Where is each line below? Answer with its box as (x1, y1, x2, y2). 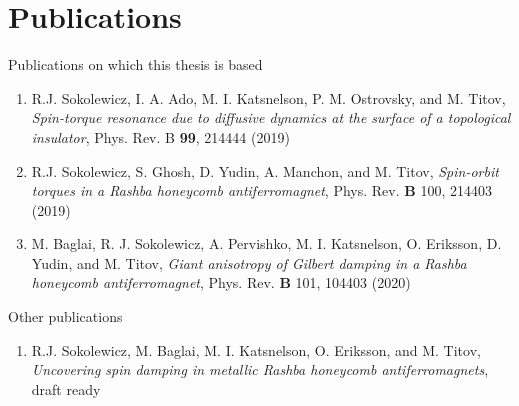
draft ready (31, 378, 101, 399)
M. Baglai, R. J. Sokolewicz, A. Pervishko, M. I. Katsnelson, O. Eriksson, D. (31, 233, 502, 254)
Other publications (8, 306, 123, 327)
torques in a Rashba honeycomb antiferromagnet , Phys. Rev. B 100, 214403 (31, 180, 492, 201)
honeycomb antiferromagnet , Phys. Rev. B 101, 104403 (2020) (31, 272, 411, 293)
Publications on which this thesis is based (8, 54, 263, 75)
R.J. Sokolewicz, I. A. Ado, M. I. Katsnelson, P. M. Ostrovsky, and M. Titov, (31, 87, 506, 108)
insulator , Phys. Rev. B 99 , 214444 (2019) (31, 126, 290, 147)
